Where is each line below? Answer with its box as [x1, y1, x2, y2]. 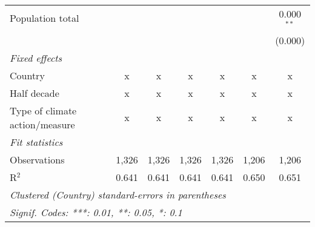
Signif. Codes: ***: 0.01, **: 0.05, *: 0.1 [10, 205, 182, 219]
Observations [10, 152, 65, 166]
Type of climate [10, 103, 77, 117]
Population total [10, 11, 79, 25]
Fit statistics [10, 134, 63, 149]
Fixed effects [10, 50, 62, 65]
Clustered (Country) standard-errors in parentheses [10, 187, 226, 202]
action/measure [10, 117, 75, 131]
